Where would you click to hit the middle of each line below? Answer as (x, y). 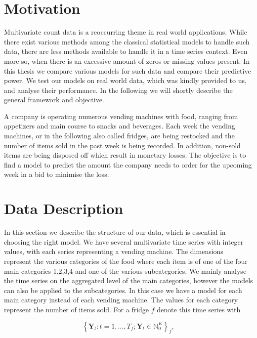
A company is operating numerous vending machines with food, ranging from (121, 116)
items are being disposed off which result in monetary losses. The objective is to (125, 155)
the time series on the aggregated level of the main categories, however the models (128, 280)
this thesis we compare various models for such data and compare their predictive (128, 70)
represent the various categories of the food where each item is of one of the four (126, 261)
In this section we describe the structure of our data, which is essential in (115, 232)
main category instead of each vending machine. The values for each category (121, 300)
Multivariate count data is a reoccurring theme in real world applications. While (126, 32)
